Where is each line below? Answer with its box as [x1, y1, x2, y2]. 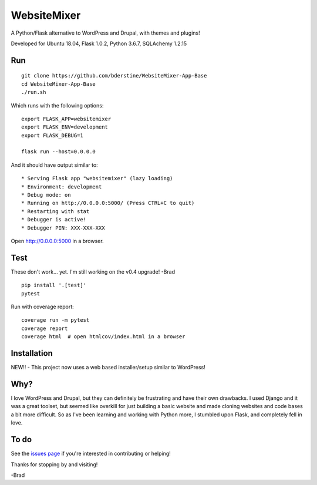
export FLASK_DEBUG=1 [21, 132, 83, 139]
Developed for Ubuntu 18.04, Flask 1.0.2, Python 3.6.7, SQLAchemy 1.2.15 [11, 40, 187, 47]
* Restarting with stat [21, 208, 90, 214]
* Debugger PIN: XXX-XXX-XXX [21, 224, 105, 231]
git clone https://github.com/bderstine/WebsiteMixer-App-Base [21, 72, 207, 79]
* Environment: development [21, 183, 102, 190]
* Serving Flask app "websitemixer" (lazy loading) [21, 175, 173, 182]
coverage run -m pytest [21, 317, 90, 324]
